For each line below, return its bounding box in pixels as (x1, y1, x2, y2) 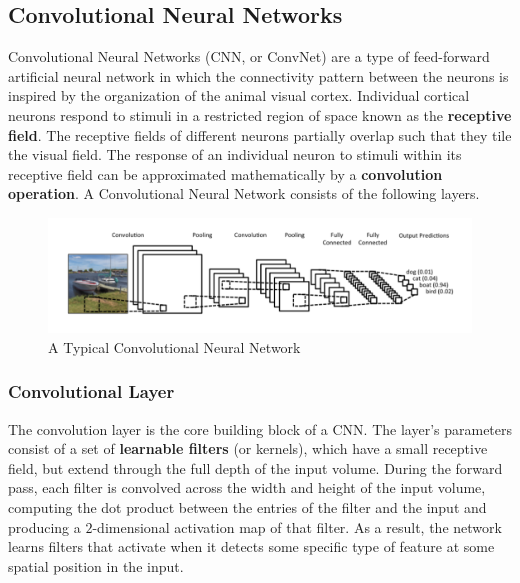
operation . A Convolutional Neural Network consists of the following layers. (8, 183, 480, 204)
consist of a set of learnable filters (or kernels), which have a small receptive (8, 438, 488, 459)
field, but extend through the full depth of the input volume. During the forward (8, 457, 503, 478)
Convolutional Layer (8, 379, 175, 404)
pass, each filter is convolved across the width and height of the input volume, (8, 477, 486, 498)
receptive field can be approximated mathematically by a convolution (8, 163, 443, 184)
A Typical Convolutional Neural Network (48, 336, 301, 357)
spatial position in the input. (8, 555, 184, 576)
